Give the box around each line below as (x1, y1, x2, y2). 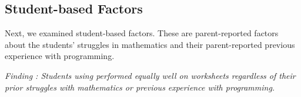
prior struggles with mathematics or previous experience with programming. (5, 81, 275, 93)
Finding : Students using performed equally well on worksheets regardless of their (5, 69, 296, 81)
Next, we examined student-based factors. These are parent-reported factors (5, 27, 279, 39)
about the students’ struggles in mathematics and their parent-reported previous (5, 38, 295, 50)
